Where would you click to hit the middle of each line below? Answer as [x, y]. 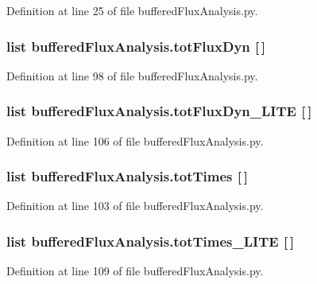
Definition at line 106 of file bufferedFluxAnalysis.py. [135, 140]
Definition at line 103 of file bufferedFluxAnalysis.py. [135, 206]
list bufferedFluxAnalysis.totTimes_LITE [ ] [151, 241]
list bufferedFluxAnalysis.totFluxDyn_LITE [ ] [159, 111]
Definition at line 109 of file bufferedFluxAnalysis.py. [135, 271]
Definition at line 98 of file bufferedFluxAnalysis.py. [132, 75]
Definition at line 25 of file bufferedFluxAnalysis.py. [132, 10]
